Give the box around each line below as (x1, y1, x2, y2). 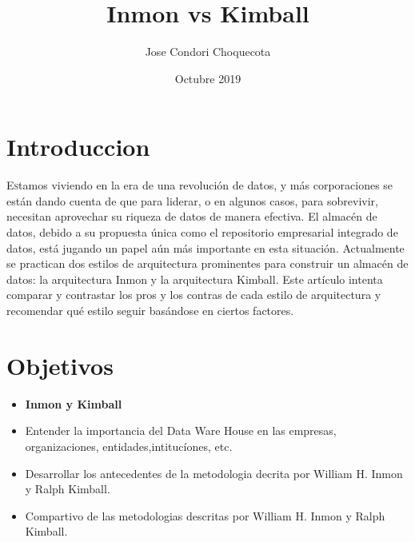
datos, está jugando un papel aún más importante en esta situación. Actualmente (6, 239, 405, 256)
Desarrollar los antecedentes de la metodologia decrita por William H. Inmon (25, 464, 403, 481)
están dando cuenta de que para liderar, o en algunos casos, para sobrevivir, (6, 192, 378, 209)
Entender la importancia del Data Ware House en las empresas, (25, 422, 337, 439)
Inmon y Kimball (25, 395, 122, 412)
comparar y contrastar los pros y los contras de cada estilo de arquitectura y (6, 286, 381, 303)
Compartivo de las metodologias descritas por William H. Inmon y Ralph (25, 507, 385, 524)
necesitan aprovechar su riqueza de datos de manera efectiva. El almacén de (6, 208, 377, 225)
